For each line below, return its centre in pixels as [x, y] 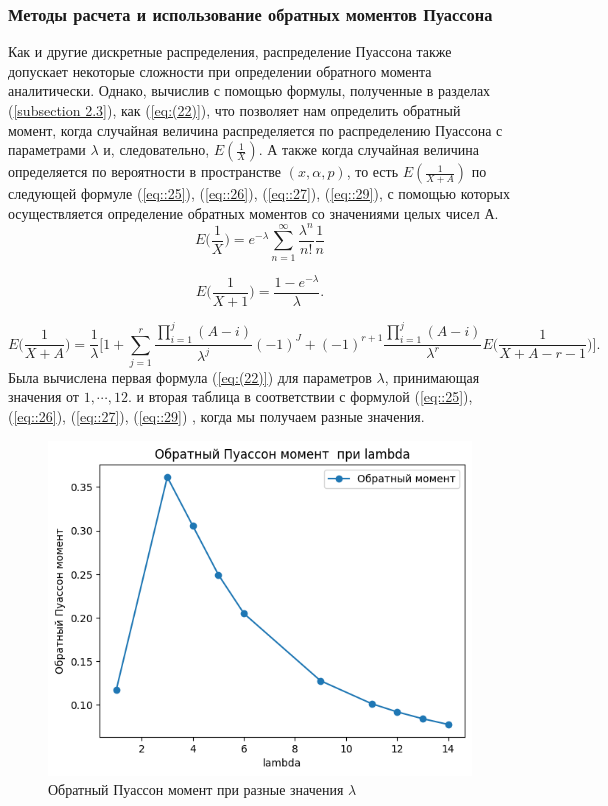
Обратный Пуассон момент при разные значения [196, 789]
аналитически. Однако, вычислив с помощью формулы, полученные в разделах [249, 90]
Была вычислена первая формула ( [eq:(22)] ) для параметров [190, 376]
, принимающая [432, 376]
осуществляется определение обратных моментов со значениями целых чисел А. [253, 212]
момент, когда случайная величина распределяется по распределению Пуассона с [255, 129]
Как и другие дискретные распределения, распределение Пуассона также [230, 51]
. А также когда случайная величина [369, 149]
